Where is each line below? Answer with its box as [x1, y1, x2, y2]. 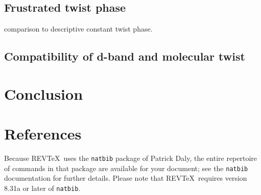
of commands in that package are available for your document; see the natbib [4, 162, 248, 173]
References [4, 123, 82, 144]
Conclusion [4, 83, 83, 104]
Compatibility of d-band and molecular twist [4, 48, 245, 64]
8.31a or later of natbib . [4, 182, 81, 193]
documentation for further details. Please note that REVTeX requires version [4, 173, 247, 183]
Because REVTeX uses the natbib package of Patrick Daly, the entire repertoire [4, 153, 257, 163]
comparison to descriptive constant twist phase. [4, 23, 153, 34]
